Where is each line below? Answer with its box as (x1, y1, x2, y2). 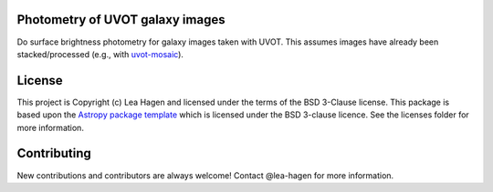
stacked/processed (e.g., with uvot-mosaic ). (16, 48, 184, 59)
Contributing (16, 146, 91, 161)
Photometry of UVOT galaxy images (16, 12, 226, 27)
